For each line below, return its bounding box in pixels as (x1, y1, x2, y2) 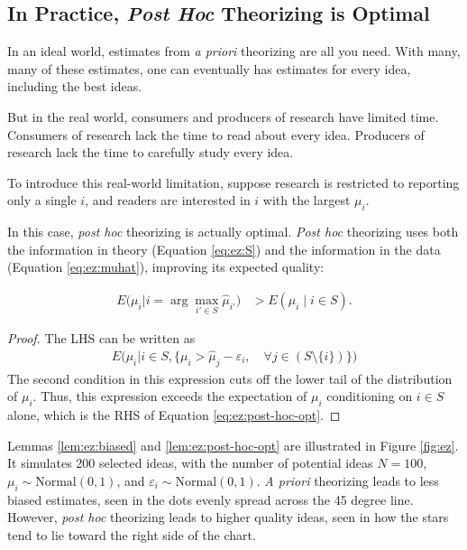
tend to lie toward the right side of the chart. (7, 525, 256, 544)
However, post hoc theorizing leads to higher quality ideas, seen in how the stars (7, 508, 449, 527)
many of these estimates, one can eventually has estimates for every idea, (7, 59, 411, 78)
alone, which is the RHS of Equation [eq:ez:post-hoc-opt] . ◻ (7, 406, 341, 424)
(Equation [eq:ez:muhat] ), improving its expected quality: (7, 257, 325, 276)
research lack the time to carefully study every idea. (7, 143, 294, 162)
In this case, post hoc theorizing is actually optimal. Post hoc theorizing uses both (7, 222, 459, 241)
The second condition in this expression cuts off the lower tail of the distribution (7, 368, 453, 387)
